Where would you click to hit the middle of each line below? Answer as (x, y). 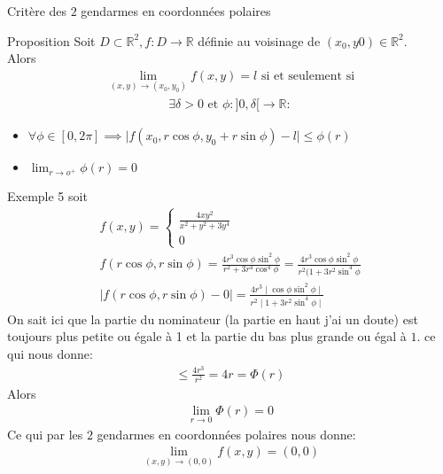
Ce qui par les (45, 434)
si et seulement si (308, 76)
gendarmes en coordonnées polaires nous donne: (226, 434)
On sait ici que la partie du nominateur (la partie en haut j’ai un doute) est (213, 319)
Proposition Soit (51, 40)
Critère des (37, 11)
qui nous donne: (50, 354)
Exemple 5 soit (47, 196)
